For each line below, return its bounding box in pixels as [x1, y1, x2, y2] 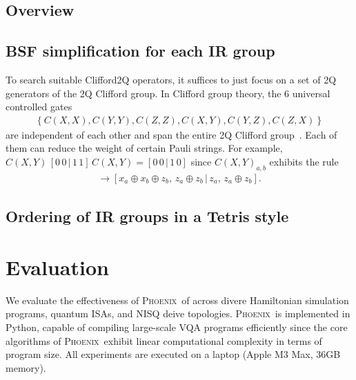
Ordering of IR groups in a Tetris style [6, 206, 289, 227]
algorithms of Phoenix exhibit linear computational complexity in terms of [6, 333, 322, 348]
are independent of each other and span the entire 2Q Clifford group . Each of [6, 127, 337, 141]
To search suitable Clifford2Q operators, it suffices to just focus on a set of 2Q [6, 72, 337, 86]
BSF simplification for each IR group [6, 40, 275, 61]
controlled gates [6, 99, 72, 114]
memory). [6, 360, 46, 374]
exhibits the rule [269, 154, 339, 168]
